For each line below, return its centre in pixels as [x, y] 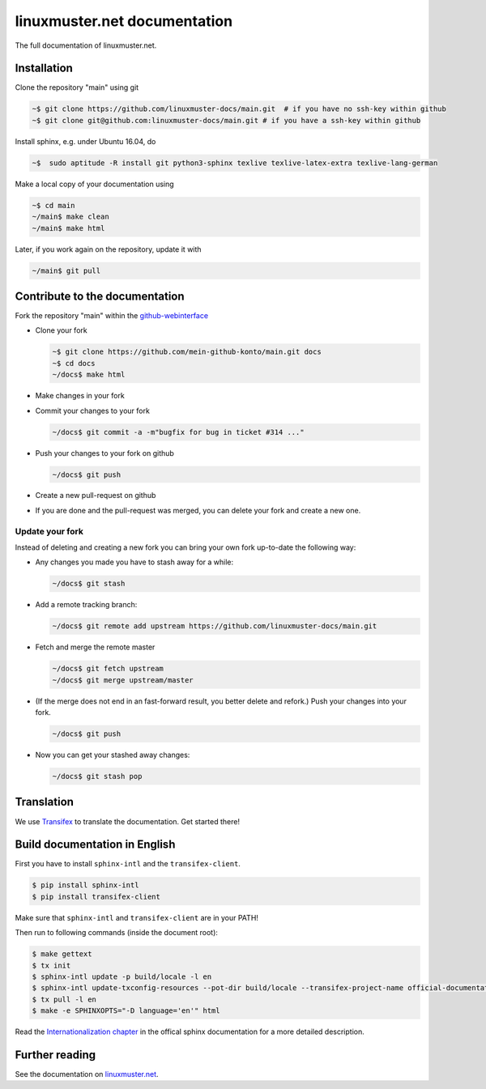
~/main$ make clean [70, 217]
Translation [45, 802]
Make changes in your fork [80, 396]
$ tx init [51, 965]
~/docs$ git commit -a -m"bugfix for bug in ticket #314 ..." [178, 432]
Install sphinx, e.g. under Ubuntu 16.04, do [85, 141]
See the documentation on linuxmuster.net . [87, 1074]
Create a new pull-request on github [96, 496]
